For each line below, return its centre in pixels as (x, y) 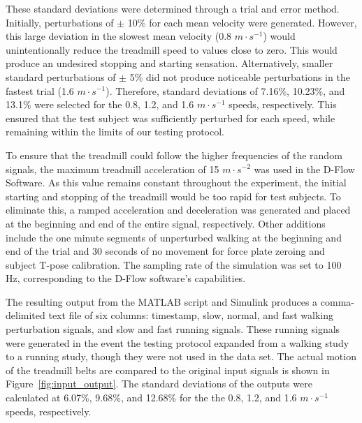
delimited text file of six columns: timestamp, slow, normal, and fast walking (170, 315)
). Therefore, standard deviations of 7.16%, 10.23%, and (225, 90)
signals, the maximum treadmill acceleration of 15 (113, 169)
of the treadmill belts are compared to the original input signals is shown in (168, 370)
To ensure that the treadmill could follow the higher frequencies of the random (174, 155)
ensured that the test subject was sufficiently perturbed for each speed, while (171, 118)
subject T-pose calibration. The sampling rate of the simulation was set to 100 (174, 264)
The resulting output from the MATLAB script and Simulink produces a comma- (180, 301)
